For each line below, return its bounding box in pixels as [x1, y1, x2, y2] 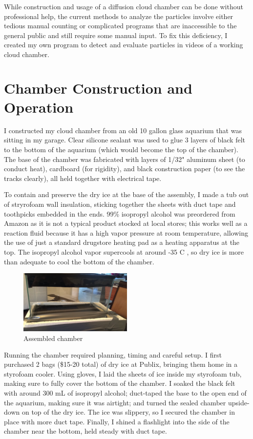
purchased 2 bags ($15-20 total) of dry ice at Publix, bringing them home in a [4, 359, 238, 369]
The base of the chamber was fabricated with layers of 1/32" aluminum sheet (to [4, 154, 245, 164]
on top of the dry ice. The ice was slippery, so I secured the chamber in [21, 407, 235, 417]
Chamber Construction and [4, 78, 192, 98]
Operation [4, 97, 74, 117]
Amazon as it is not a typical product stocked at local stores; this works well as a [4, 218, 248, 228]
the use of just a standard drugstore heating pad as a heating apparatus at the [4, 237, 240, 247]
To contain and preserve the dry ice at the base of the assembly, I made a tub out [4, 189, 249, 200]
